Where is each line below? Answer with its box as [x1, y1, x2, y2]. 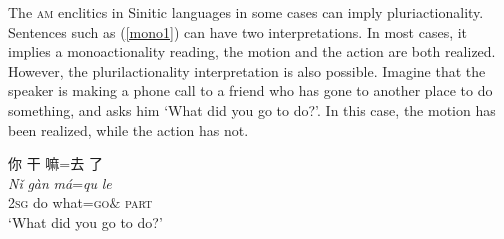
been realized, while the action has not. [8, 119, 249, 140]
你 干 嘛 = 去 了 [8, 153, 103, 174]
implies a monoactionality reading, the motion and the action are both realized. [8, 41, 496, 62]
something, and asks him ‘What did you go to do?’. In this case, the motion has [8, 99, 496, 120]
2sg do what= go [8, 192, 110, 213]
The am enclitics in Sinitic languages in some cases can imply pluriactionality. [8, 2, 484, 22]
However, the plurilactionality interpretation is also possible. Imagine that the [8, 60, 486, 81]
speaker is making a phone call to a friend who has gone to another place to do [8, 80, 493, 101]
